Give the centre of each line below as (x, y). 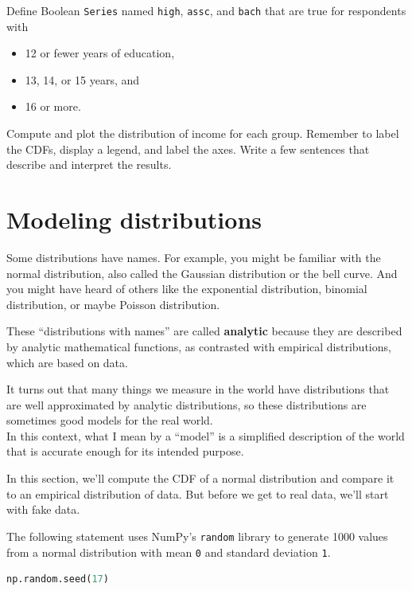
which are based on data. (67, 362)
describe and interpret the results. (89, 164)
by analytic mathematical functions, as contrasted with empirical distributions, (199, 346)
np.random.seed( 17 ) (58, 579)
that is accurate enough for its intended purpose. (125, 451)
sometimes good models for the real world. (110, 420)
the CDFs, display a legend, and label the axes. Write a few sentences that (188, 149)
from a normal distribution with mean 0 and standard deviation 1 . (169, 552)
